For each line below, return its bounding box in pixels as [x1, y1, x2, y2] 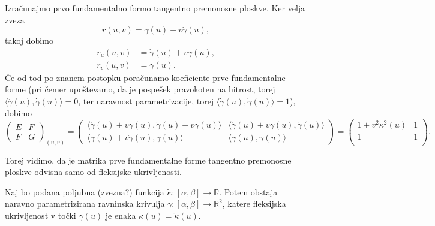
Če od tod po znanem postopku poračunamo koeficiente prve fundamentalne [5, 71, 286, 83]
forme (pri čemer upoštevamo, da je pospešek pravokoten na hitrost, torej [5, 83, 275, 95]
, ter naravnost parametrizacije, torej [78, 95, 214, 107]
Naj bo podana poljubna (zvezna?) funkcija [5, 185, 164, 198]
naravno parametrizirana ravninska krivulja [5, 197, 165, 210]
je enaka [105, 209, 136, 222]
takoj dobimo [5, 34, 53, 47]
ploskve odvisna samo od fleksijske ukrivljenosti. [5, 165, 182, 178]
